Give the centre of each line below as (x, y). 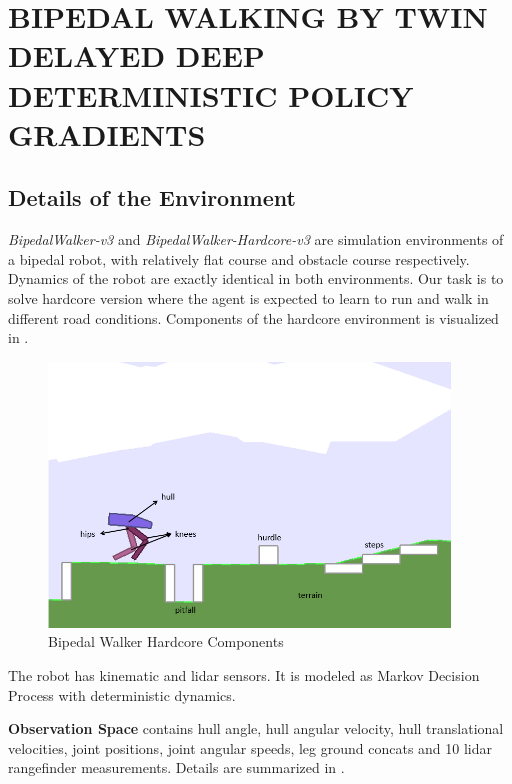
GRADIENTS (107, 133)
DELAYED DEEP (136, 55)
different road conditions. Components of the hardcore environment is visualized (253, 317)
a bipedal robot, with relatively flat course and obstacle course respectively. (239, 258)
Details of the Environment (152, 197)
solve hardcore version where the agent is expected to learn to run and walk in (248, 297)
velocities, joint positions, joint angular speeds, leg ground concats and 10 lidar (250, 747)
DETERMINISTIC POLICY (211, 94)
